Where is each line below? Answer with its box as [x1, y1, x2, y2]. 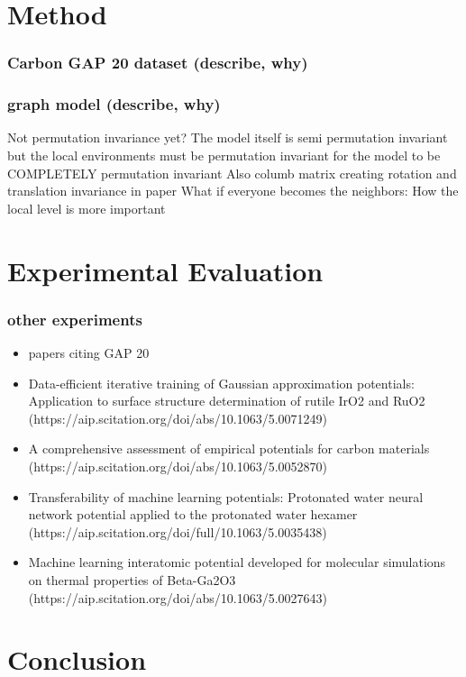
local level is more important [7, 198, 166, 217]
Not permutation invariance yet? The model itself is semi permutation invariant [7, 128, 448, 147]
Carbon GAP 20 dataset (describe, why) [7, 51, 308, 74]
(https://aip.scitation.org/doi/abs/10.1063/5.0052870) [28, 456, 328, 475]
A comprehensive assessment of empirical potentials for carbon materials [28, 439, 430, 458]
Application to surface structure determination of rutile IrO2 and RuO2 [28, 391, 425, 410]
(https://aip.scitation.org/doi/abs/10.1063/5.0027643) [28, 588, 328, 607]
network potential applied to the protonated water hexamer [28, 505, 358, 524]
